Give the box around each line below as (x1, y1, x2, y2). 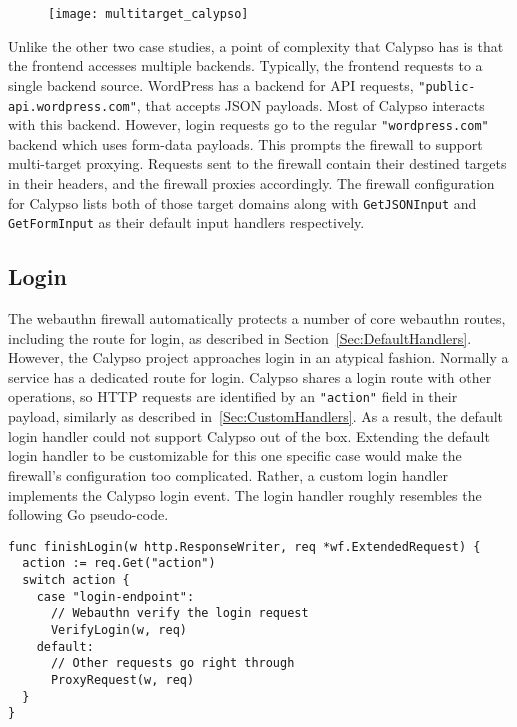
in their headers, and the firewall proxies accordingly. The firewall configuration (8, 173, 495, 193)
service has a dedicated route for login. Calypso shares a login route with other (8, 366, 492, 387)
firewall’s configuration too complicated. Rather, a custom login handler (8, 464, 448, 485)
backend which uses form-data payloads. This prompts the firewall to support (8, 133, 483, 154)
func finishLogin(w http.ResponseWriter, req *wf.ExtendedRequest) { (8, 539, 481, 554)
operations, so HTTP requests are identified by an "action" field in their (8, 386, 458, 407)
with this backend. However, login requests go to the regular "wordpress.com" (8, 114, 489, 135)
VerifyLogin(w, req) (50, 622, 187, 637)
